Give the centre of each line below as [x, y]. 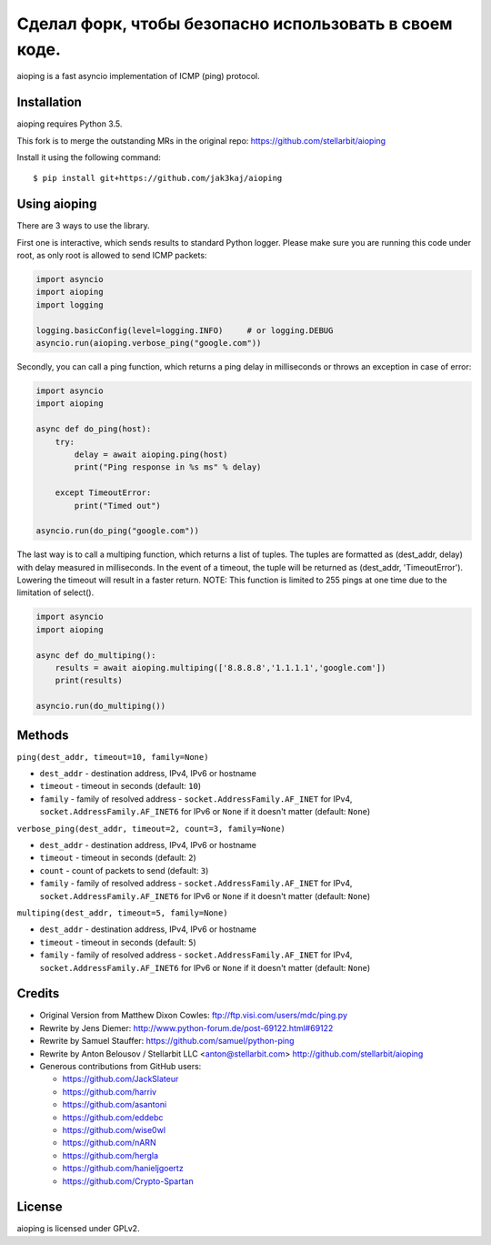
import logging [70, 304]
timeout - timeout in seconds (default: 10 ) [120, 786]
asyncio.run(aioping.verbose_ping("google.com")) [149, 343]
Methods [43, 735]
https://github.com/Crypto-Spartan [128, 1181]
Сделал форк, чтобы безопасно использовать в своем [235, 24]
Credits [38, 993]
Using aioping [57, 204]
